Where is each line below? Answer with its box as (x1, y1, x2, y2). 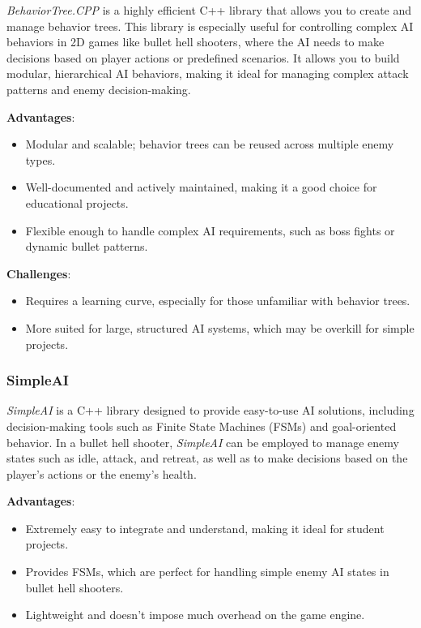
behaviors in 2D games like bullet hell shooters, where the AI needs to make (6, 33, 385, 50)
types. (25, 151, 56, 168)
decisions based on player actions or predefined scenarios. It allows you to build (6, 49, 400, 66)
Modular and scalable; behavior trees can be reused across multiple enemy (25, 135, 394, 153)
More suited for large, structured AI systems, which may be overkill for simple (25, 319, 415, 336)
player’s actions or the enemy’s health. (6, 465, 197, 482)
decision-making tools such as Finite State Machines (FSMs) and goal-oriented (6, 417, 397, 434)
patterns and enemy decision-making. (6, 80, 191, 97)
